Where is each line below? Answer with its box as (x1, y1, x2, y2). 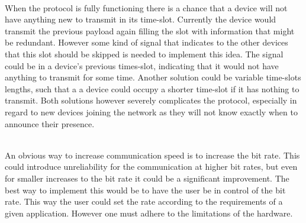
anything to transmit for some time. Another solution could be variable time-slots (5, 71, 301, 83)
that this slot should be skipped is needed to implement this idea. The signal (5, 47, 284, 60)
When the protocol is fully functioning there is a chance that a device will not (5, 1, 288, 14)
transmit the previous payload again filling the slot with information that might (5, 24, 295, 37)
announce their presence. (5, 117, 95, 130)
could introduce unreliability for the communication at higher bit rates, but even (5, 160, 298, 173)
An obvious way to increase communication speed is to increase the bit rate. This (5, 148, 300, 161)
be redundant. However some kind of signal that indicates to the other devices (5, 36, 288, 49)
